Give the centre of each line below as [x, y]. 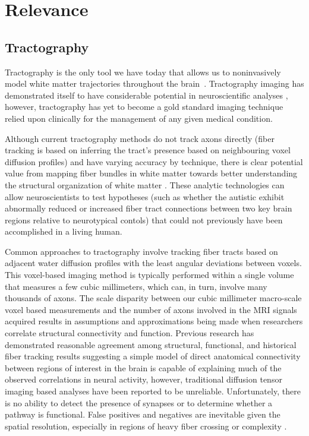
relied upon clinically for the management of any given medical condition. [139, 118]
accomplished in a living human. [64, 231]
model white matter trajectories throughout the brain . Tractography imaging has [154, 83]
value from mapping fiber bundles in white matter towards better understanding [151, 173]
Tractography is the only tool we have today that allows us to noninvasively [143, 72]
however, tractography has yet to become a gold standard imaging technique [144, 107]
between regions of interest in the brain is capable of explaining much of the [143, 367]
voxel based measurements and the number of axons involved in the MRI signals [151, 309]
